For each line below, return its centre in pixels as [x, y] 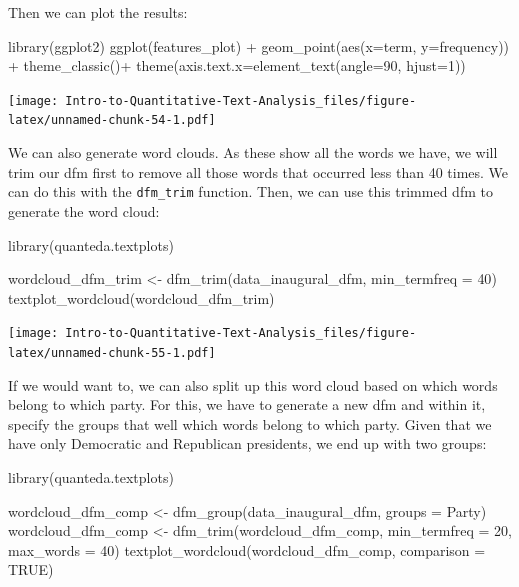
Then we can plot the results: [98, 12]
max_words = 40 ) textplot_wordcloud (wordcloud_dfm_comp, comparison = [247, 549]
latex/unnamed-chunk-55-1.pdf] [112, 352]
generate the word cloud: [84, 210]
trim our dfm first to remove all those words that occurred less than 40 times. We [258, 171]
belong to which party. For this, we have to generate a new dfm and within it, [247, 404]
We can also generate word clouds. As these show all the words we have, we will [253, 152]
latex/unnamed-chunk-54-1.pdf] [112, 120]
